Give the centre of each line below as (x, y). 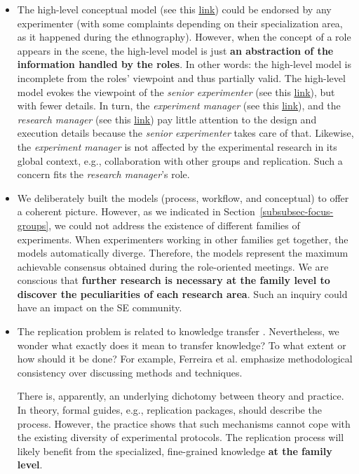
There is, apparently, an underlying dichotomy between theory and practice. (181, 396)
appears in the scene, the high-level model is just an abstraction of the (175, 50)
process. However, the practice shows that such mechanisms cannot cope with (184, 423)
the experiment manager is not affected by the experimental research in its (177, 146)
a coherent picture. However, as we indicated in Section (136, 211)
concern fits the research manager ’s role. (103, 174)
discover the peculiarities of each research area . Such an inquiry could (182, 293)
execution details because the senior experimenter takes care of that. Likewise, (185, 133)
